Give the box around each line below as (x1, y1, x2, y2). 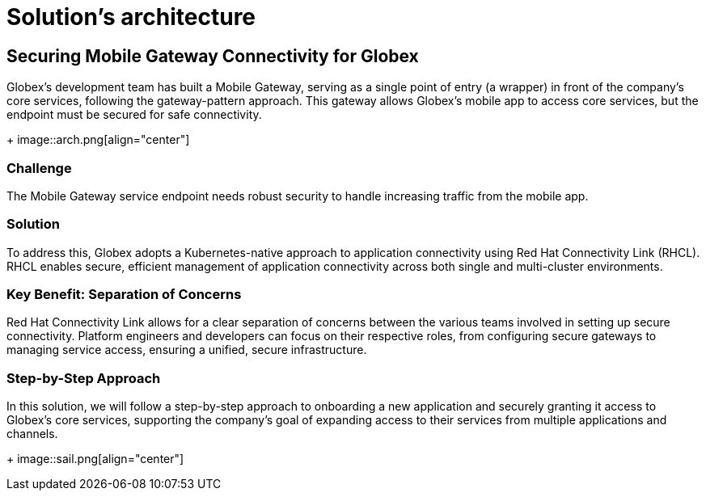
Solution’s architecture (6, 3, 256, 31)
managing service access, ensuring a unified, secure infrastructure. (6, 343, 367, 357)
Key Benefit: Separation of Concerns (6, 286, 242, 303)
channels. (6, 427, 58, 441)
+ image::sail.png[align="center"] (6, 452, 184, 466)
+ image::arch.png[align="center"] (6, 133, 190, 147)
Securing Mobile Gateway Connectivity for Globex (6, 45, 419, 66)
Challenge (6, 159, 72, 176)
